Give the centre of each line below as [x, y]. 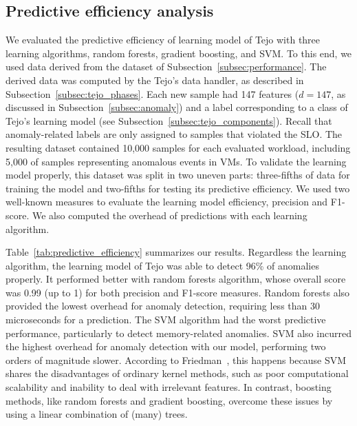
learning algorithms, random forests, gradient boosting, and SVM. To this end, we [179, 53]
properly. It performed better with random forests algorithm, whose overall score [176, 279]
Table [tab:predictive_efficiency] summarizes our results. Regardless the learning [176, 252]
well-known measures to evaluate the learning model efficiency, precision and [167, 202]
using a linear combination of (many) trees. [97, 414]
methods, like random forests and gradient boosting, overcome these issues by [169, 400]
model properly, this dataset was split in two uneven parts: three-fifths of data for [178, 175]
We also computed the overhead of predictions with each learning [170, 215]
